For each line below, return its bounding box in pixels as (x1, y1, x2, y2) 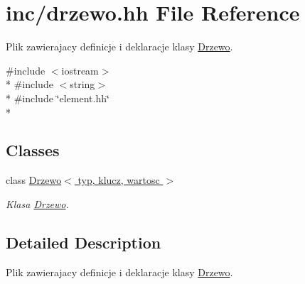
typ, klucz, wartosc (77, 173, 160, 187)
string (70, 77, 95, 92)
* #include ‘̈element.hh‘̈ (6, 90, 109, 105)
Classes (6, 139, 60, 161)
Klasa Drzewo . (6, 196, 69, 211)
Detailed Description (6, 231, 161, 253)
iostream (61, 62, 99, 77)
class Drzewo (6, 173, 62, 187)
